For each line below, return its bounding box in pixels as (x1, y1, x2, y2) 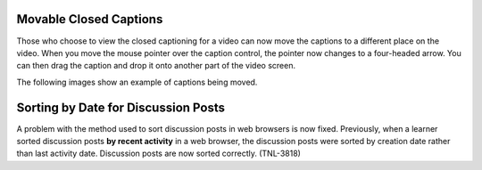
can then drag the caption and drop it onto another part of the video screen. (16, 61, 296, 71)
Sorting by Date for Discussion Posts (16, 100, 225, 115)
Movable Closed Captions (16, 12, 163, 27)
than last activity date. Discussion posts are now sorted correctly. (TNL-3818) (16, 148, 301, 159)
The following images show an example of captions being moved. (16, 77, 258, 87)
